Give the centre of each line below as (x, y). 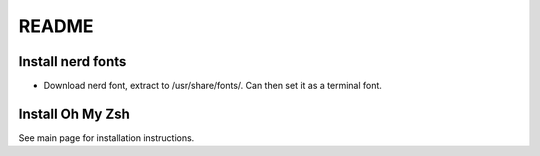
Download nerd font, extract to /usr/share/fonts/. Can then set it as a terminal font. (212, 86)
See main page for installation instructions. (106, 137)
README (56, 26)
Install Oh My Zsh (74, 113)
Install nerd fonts (72, 61)
